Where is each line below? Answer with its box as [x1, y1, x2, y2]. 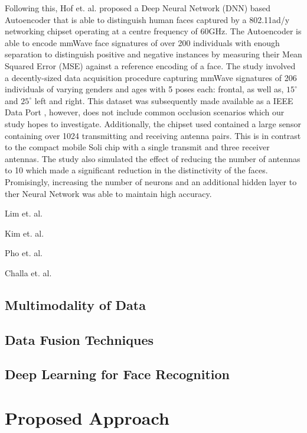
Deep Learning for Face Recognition [5, 365, 230, 383]
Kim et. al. [5, 227, 44, 239]
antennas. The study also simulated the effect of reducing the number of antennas [5, 152, 301, 164]
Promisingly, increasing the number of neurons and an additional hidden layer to [5, 175, 297, 188]
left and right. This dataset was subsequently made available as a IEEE [34, 94, 293, 106]
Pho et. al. [5, 247, 43, 259]
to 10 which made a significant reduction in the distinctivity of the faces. [5, 164, 268, 176]
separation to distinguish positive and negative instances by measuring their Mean [5, 48, 302, 60]
